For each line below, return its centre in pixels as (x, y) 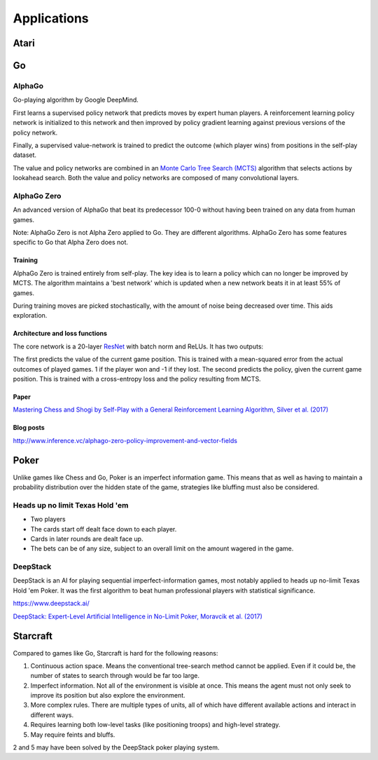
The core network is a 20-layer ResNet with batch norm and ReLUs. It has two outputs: (138, 346)
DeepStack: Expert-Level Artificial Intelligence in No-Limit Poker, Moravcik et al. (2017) (138, 616)
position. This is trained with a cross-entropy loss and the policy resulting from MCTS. (137, 379)
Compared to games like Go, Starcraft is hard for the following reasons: (115, 653)
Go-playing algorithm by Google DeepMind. (76, 100)
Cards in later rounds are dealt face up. (87, 538)
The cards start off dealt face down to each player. (104, 529)
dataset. (25, 155)
